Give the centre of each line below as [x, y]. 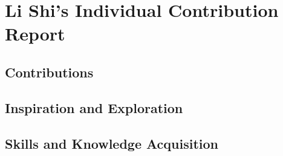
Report [35, 34]
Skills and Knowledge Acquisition [112, 143]
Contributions [49, 72]
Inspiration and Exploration [94, 107]
